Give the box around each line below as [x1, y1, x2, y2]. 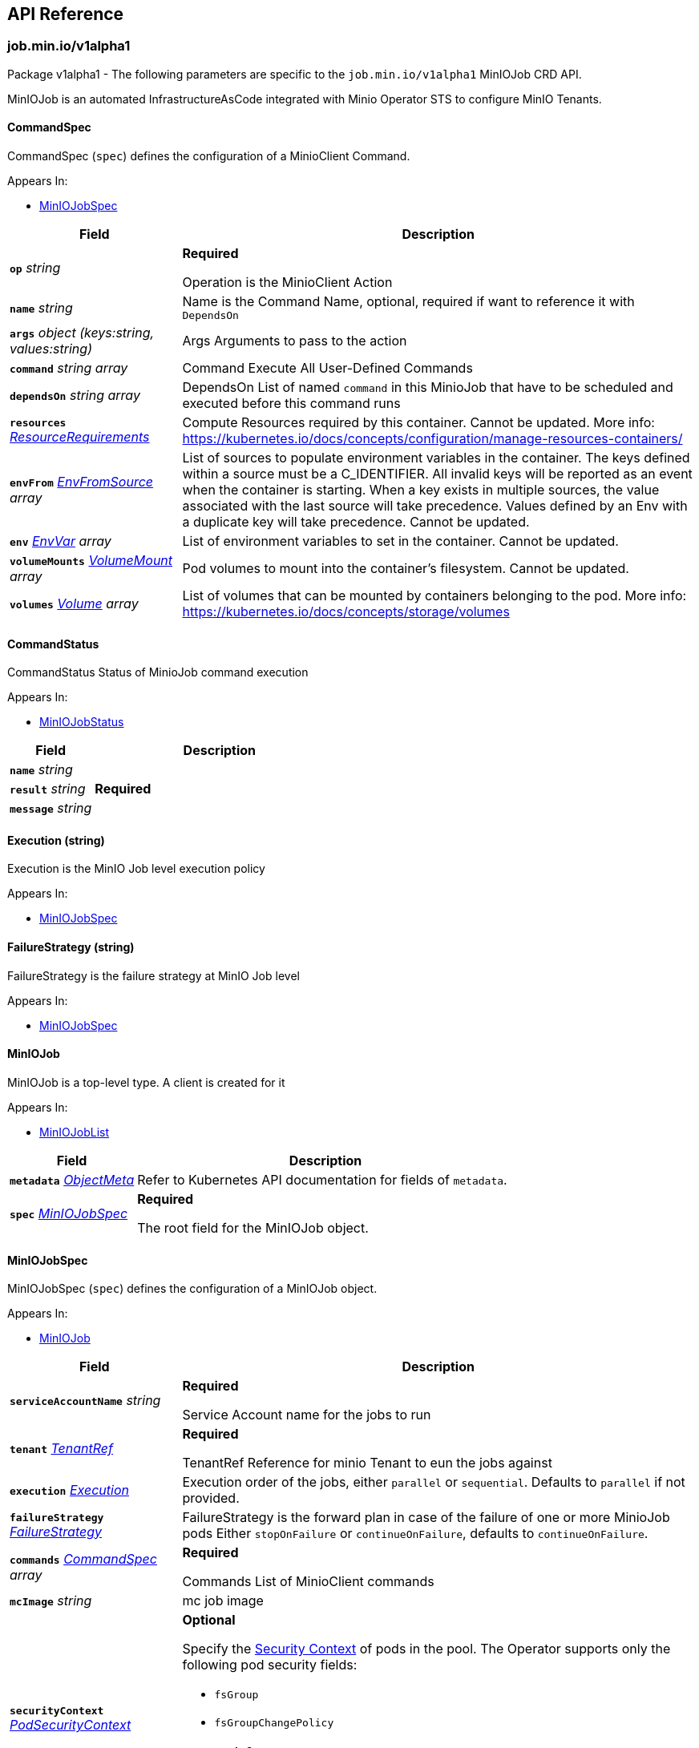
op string [10, 260, 61, 277]
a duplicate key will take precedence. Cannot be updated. [182, 514, 530, 531]
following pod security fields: [182, 1657, 358, 1673]
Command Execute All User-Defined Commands [182, 360, 473, 377]
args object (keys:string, [10, 325, 155, 341]
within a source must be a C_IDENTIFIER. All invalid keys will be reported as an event [182, 466, 693, 482]
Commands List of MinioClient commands [182, 1573, 434, 1590]
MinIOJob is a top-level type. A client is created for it [7, 1075, 285, 1089]
